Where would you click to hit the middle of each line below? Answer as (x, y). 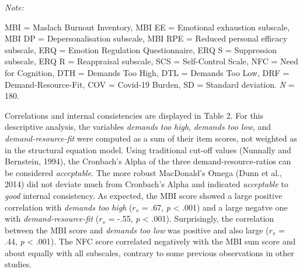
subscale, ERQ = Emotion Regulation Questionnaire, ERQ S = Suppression (141, 49)
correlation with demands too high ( (69, 207)
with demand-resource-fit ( (52, 218)
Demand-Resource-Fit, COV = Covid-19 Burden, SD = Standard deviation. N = (150, 84)
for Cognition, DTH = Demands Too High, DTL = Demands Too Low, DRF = (147, 72)
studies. (18, 264)
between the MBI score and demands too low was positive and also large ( (137, 230)
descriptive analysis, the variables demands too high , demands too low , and (138, 127)
